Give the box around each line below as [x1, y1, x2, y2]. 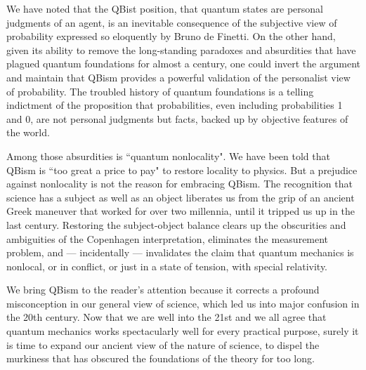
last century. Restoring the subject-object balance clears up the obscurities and [6, 217, 346, 232]
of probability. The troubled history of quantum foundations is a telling [6, 84, 314, 98]
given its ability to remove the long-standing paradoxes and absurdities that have [6, 42, 356, 57]
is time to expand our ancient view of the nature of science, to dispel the [6, 337, 320, 352]
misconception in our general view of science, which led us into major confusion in [6, 296, 360, 310]
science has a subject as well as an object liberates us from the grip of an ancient [6, 190, 355, 204]
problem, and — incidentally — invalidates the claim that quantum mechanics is [6, 245, 354, 260]
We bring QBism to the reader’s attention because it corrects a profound [6, 282, 320, 297]
